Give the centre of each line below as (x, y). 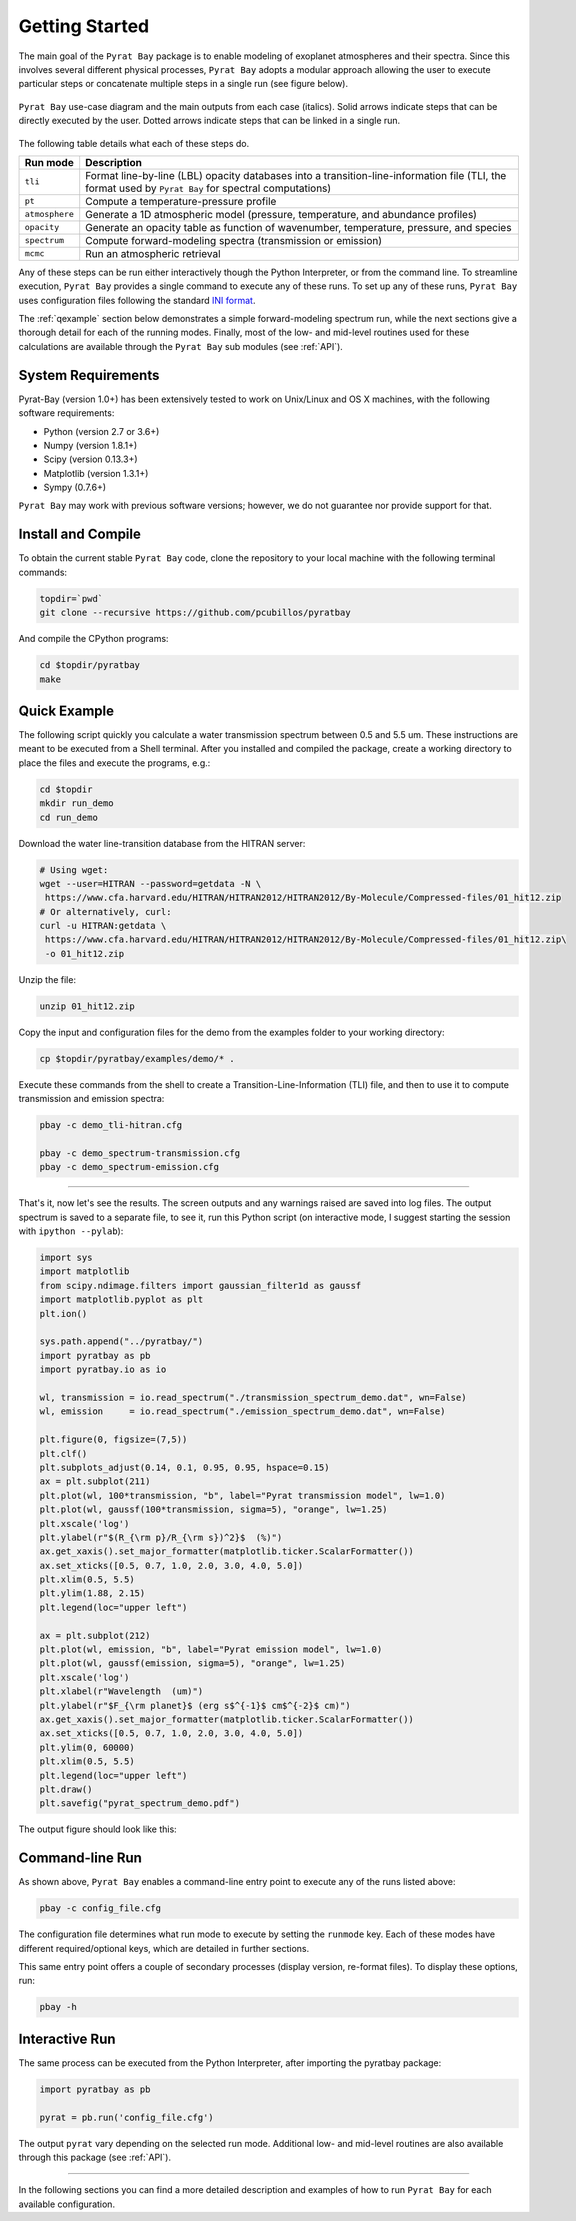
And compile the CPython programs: (93, 639)
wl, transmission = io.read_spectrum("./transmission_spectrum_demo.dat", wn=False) (253, 1397)
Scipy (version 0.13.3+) (90, 459)
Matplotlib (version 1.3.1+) (96, 473)
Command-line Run (80, 1858)
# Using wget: (74, 869)
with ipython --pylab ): (71, 1231)
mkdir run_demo (76, 803)
